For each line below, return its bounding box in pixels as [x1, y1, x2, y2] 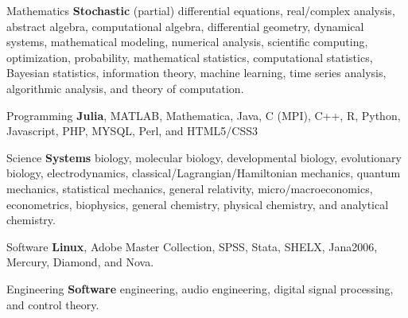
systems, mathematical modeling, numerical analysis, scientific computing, [6, 33, 368, 50]
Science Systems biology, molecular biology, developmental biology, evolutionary [6, 149, 402, 165]
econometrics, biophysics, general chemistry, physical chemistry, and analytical [6, 196, 389, 212]
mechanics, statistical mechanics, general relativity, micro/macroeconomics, [6, 180, 373, 196]
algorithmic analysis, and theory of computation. [6, 79, 244, 96]
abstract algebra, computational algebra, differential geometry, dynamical [6, 17, 364, 34]
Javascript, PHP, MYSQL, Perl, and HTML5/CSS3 [6, 122, 258, 139]
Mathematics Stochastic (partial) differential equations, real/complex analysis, [6, 2, 395, 18]
